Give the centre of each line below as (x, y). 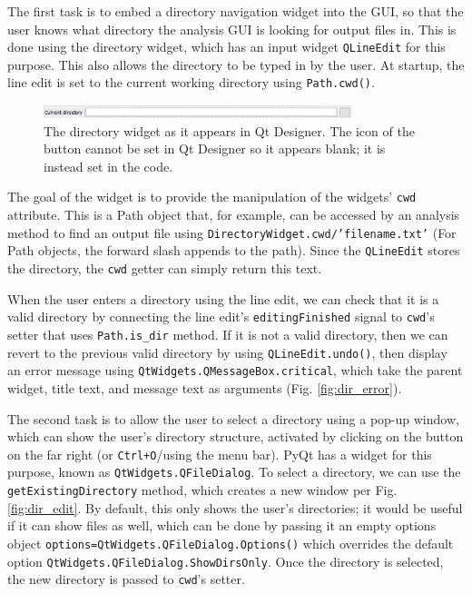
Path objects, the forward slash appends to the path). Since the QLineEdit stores (234, 250)
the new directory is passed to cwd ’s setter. (126, 579)
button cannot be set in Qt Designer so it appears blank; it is (215, 148)
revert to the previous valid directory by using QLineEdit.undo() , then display (227, 352)
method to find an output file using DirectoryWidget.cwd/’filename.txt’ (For (232, 232)
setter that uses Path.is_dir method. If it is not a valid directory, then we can (228, 334)
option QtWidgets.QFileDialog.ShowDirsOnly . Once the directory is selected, (226, 561)
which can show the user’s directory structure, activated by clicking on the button (236, 436)
